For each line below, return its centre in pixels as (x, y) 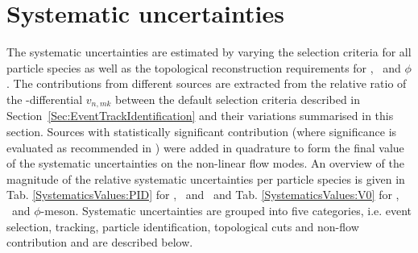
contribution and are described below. (100, 242)
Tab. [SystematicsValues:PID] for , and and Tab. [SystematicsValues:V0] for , (203, 195)
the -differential (45, 99)
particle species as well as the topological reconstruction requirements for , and (204, 67)
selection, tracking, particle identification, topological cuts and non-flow (183, 226)
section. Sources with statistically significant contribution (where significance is (202, 131)
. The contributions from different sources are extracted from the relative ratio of (207, 83)
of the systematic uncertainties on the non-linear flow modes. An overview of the (205, 163)
